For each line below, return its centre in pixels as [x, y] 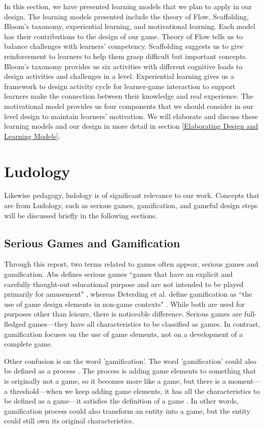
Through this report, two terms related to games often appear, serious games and [131, 264]
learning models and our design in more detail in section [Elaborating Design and [131, 126]
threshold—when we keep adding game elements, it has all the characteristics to [135, 391]
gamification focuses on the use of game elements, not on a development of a [124, 334]
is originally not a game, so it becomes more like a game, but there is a [115, 380]
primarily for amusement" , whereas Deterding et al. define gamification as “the [128, 294]
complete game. [28, 344]
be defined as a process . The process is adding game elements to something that [130, 371]
